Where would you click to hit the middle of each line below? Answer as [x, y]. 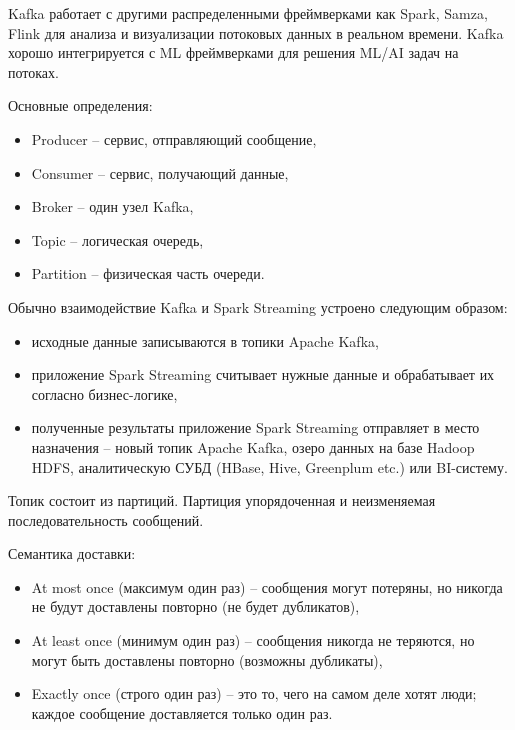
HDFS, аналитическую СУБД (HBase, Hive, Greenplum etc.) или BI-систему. [269, 466]
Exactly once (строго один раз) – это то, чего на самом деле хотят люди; [254, 693]
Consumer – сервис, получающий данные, [160, 172]
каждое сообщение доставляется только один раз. [182, 712]
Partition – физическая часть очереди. [148, 273]
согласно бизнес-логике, [104, 393]
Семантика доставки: [72, 553]
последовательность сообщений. [106, 519]
